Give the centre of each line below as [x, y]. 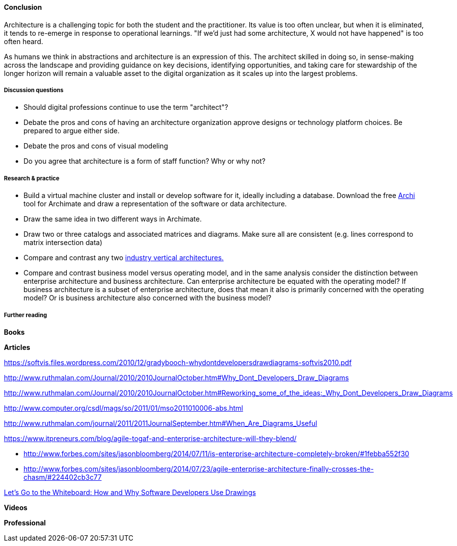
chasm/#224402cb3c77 [63, 477]
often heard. [24, 41]
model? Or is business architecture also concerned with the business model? [148, 298]
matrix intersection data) [63, 243]
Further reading [25, 315]
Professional [25, 522]
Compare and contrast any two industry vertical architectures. [124, 258]
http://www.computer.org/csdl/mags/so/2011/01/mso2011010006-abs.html [124, 408]
